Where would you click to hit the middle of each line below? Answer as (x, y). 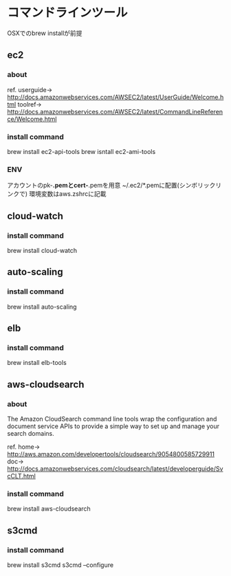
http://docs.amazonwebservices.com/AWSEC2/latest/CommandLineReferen (115, 111)
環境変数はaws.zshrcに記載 (68, 194)
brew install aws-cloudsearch (49, 509)
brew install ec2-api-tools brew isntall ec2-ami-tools (81, 151)
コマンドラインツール (68, 13)
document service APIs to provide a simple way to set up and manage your (113, 426)
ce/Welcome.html (32, 119)
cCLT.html (21, 476)
